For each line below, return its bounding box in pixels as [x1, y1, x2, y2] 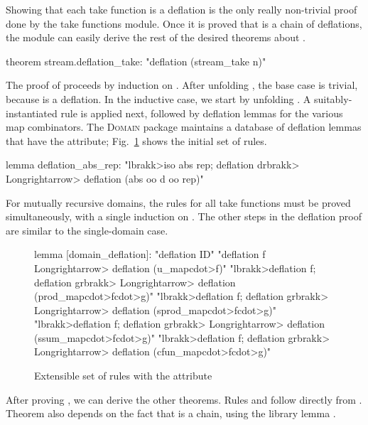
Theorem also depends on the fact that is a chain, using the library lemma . [6, 406, 336, 421]
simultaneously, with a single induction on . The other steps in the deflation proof [6, 209, 362, 224]
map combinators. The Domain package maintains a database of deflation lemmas [6, 119, 362, 134]
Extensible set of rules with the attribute [34, 368, 212, 383]
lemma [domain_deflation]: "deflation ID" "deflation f [34, 247, 266, 262]
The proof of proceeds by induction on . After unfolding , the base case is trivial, [6, 77, 358, 92]
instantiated [6, 105, 58, 120]
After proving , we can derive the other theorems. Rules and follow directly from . [6, 392, 362, 407]
